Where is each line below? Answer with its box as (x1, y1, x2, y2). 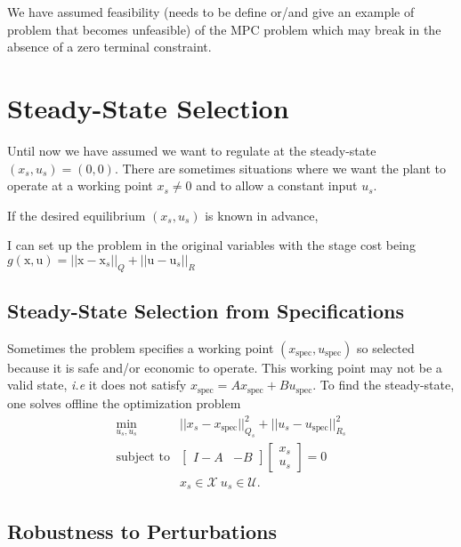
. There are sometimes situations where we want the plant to (114, 158, 447, 177)
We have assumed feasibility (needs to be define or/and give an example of (7, 3, 415, 20)
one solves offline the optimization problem (7, 393, 241, 412)
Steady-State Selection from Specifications (7, 297, 405, 325)
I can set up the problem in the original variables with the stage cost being (7, 236, 416, 254)
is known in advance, (205, 205, 319, 224)
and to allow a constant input (196, 176, 358, 195)
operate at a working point (7, 176, 153, 195)
